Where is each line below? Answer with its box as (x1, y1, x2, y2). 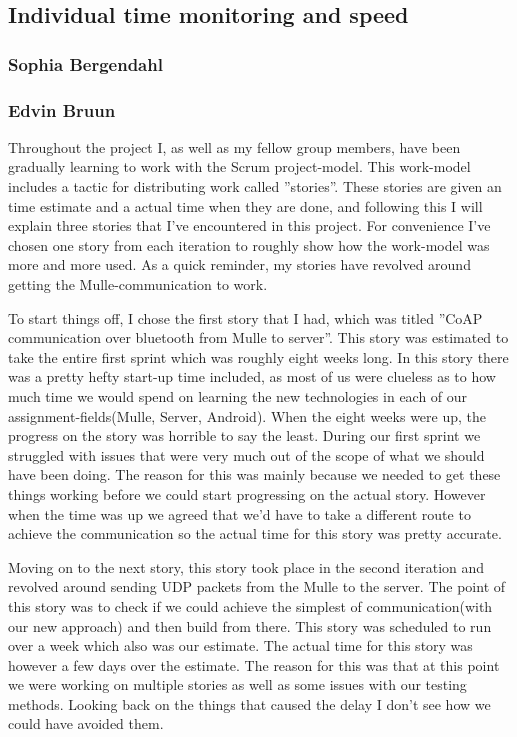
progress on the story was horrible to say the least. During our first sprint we (8, 425, 481, 446)
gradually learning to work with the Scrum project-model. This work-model (8, 156, 471, 177)
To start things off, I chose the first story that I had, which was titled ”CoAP (8, 307, 483, 328)
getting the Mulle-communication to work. (8, 274, 268, 294)
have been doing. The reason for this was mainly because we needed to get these (8, 464, 501, 485)
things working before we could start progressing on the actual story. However (8, 483, 486, 504)
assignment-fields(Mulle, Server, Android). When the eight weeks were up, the (8, 405, 487, 426)
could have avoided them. (8, 713, 164, 734)
